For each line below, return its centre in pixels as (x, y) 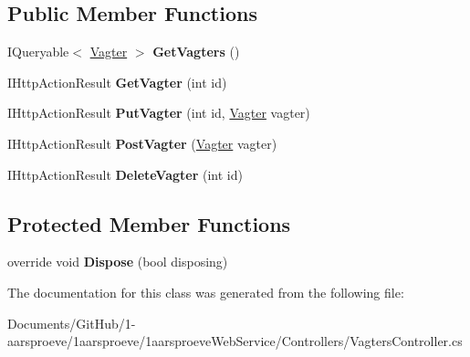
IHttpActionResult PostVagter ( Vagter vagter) (142, 143)
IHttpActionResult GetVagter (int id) (117, 82)
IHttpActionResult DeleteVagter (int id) (125, 174)
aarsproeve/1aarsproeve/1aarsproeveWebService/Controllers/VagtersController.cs (235, 341)
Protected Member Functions (149, 223)
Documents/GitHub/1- (72, 323)
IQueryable (38, 52)
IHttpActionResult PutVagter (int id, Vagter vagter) (159, 113)
